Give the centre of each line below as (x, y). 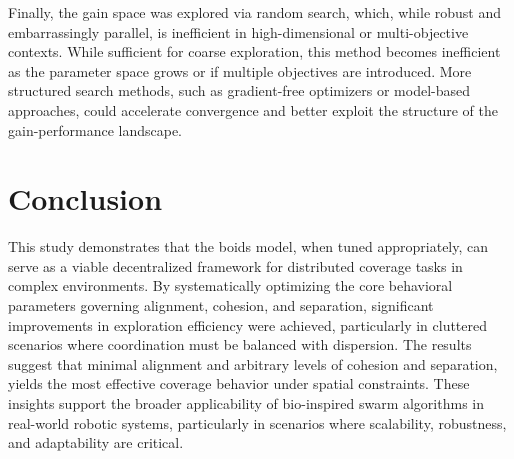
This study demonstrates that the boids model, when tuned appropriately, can (248, 246)
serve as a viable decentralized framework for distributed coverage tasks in (235, 265)
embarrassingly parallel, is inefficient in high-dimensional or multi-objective (238, 31)
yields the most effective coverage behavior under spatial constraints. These (239, 383)
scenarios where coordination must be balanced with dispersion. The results (240, 344)
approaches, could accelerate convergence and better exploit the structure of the (253, 109)
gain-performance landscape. (95, 129)
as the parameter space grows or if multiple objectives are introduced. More (240, 70)
